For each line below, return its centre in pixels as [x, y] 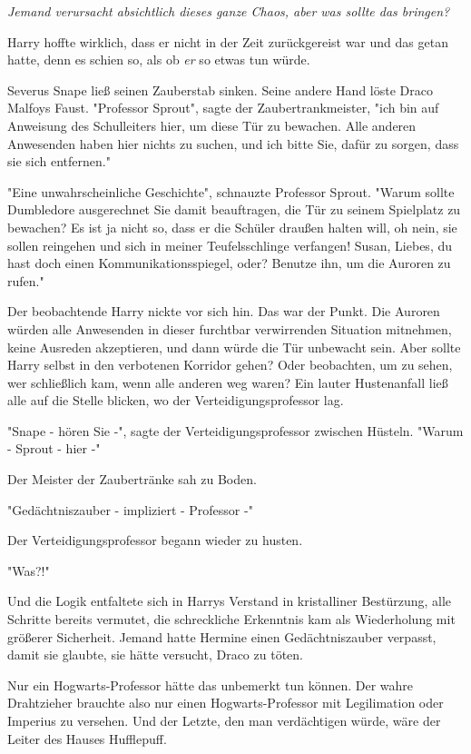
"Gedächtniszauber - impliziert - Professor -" [130, 509]
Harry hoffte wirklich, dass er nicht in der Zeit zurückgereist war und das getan [228, 41]
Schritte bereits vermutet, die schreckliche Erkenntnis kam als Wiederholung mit [231, 619]
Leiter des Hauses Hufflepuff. [87, 738]
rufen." [26, 280]
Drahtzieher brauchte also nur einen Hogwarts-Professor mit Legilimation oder [226, 703]
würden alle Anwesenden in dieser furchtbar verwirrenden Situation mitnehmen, [230, 328]
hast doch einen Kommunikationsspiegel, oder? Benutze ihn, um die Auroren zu [229, 263]
